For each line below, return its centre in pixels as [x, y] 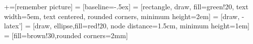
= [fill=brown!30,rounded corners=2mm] [66, 35]
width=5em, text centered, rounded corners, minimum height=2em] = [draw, [122, 16]
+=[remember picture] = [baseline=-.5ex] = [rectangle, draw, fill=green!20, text [126, 6]
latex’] [13, 26]
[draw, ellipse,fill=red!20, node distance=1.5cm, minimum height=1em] [141, 26]
